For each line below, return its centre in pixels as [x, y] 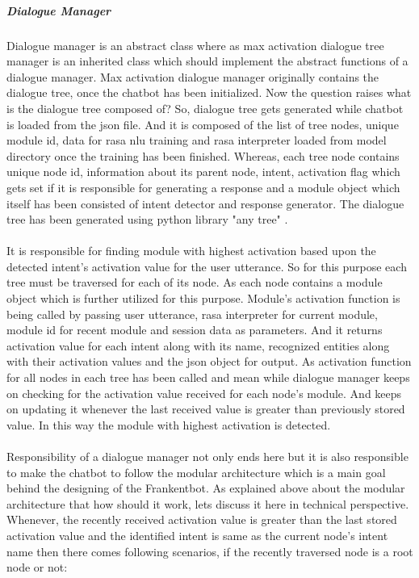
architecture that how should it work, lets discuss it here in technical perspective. [208, 503]
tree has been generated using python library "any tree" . [147, 219]
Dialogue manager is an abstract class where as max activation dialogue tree [195, 45]
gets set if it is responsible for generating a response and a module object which [203, 187]
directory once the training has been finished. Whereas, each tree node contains [203, 155]
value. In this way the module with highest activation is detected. [169, 424]
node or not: [37, 567]
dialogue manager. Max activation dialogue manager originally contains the [193, 76]
